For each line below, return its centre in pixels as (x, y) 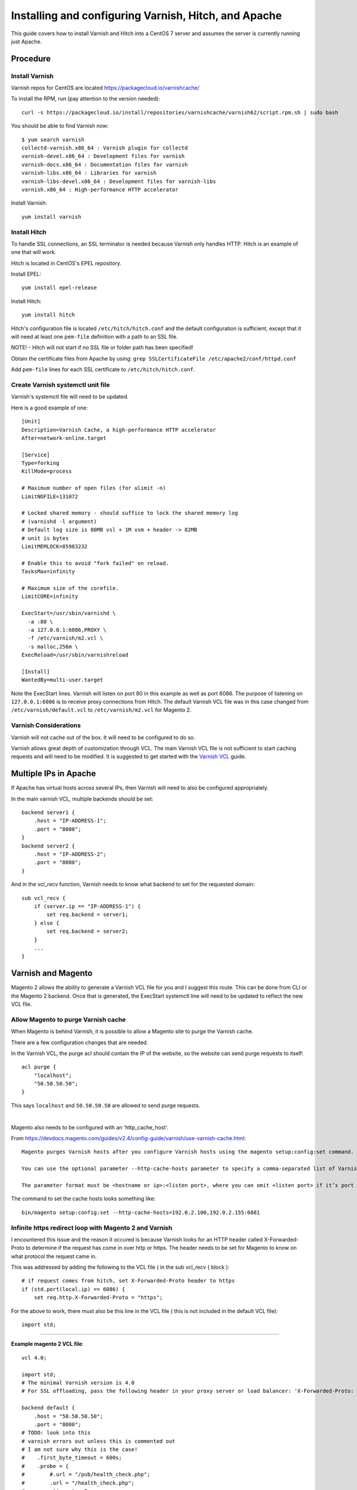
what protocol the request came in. (54, 1256)
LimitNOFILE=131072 (50, 496)
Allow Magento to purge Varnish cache (68, 1019)
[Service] (36, 455)
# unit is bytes (45, 538)
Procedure (31, 59)
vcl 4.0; (34, 1358)
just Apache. (26, 41)
